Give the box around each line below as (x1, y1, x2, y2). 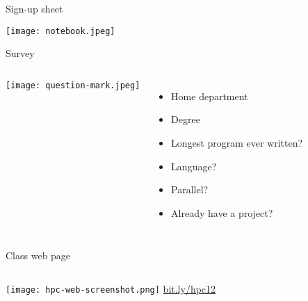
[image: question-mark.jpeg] (6, 80, 140, 90)
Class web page (6, 248, 71, 263)
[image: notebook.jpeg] (6, 26, 115, 36)
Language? (171, 158, 217, 173)
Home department (171, 88, 248, 103)
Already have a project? (171, 205, 273, 220)
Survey (6, 46, 35, 60)
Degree (171, 112, 200, 127)
